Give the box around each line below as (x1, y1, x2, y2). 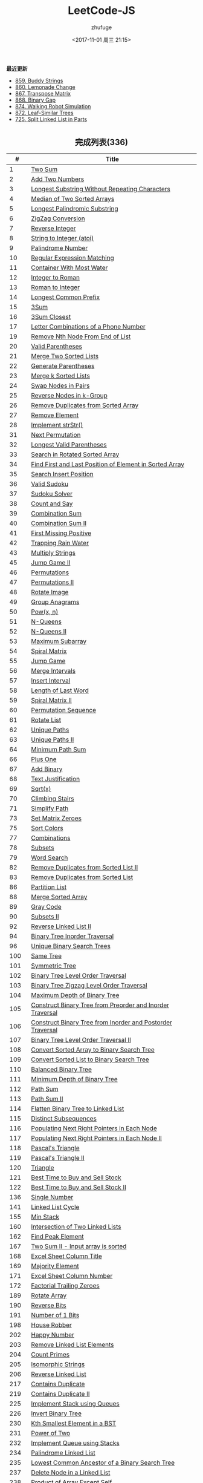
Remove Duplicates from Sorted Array (31, 401, 139, 409)
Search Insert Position (31, 470, 94, 478)
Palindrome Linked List (31, 1449, 95, 1457)
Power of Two (31, 1429, 71, 1437)
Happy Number (31, 1331, 74, 1339)
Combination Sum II (31, 519, 86, 527)
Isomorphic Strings (31, 1360, 85, 1368)
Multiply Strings (31, 548, 76, 557)
